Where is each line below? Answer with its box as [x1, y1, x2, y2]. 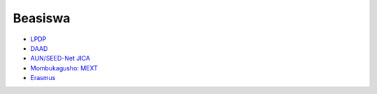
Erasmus [30, 74, 56, 82]
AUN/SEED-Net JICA [30, 54, 91, 63]
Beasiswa [13, 10, 71, 26]
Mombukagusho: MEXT [30, 63, 98, 72]
